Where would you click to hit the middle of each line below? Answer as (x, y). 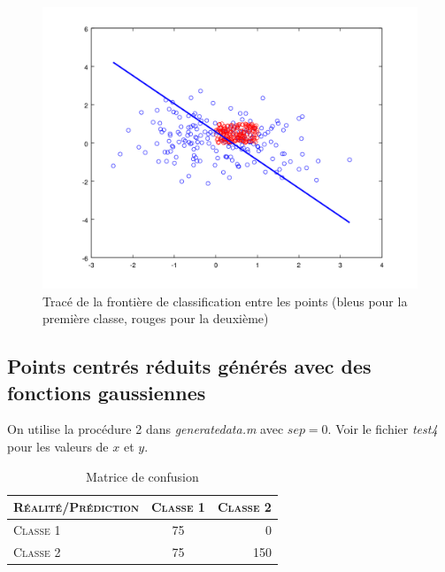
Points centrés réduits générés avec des (189, 366)
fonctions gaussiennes (107, 392)
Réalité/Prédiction (76, 507)
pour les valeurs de (58, 446)
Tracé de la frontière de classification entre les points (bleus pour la (225, 301)
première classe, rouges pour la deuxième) (156, 318)
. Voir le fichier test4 (383, 429)
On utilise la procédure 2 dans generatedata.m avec (146, 429)
